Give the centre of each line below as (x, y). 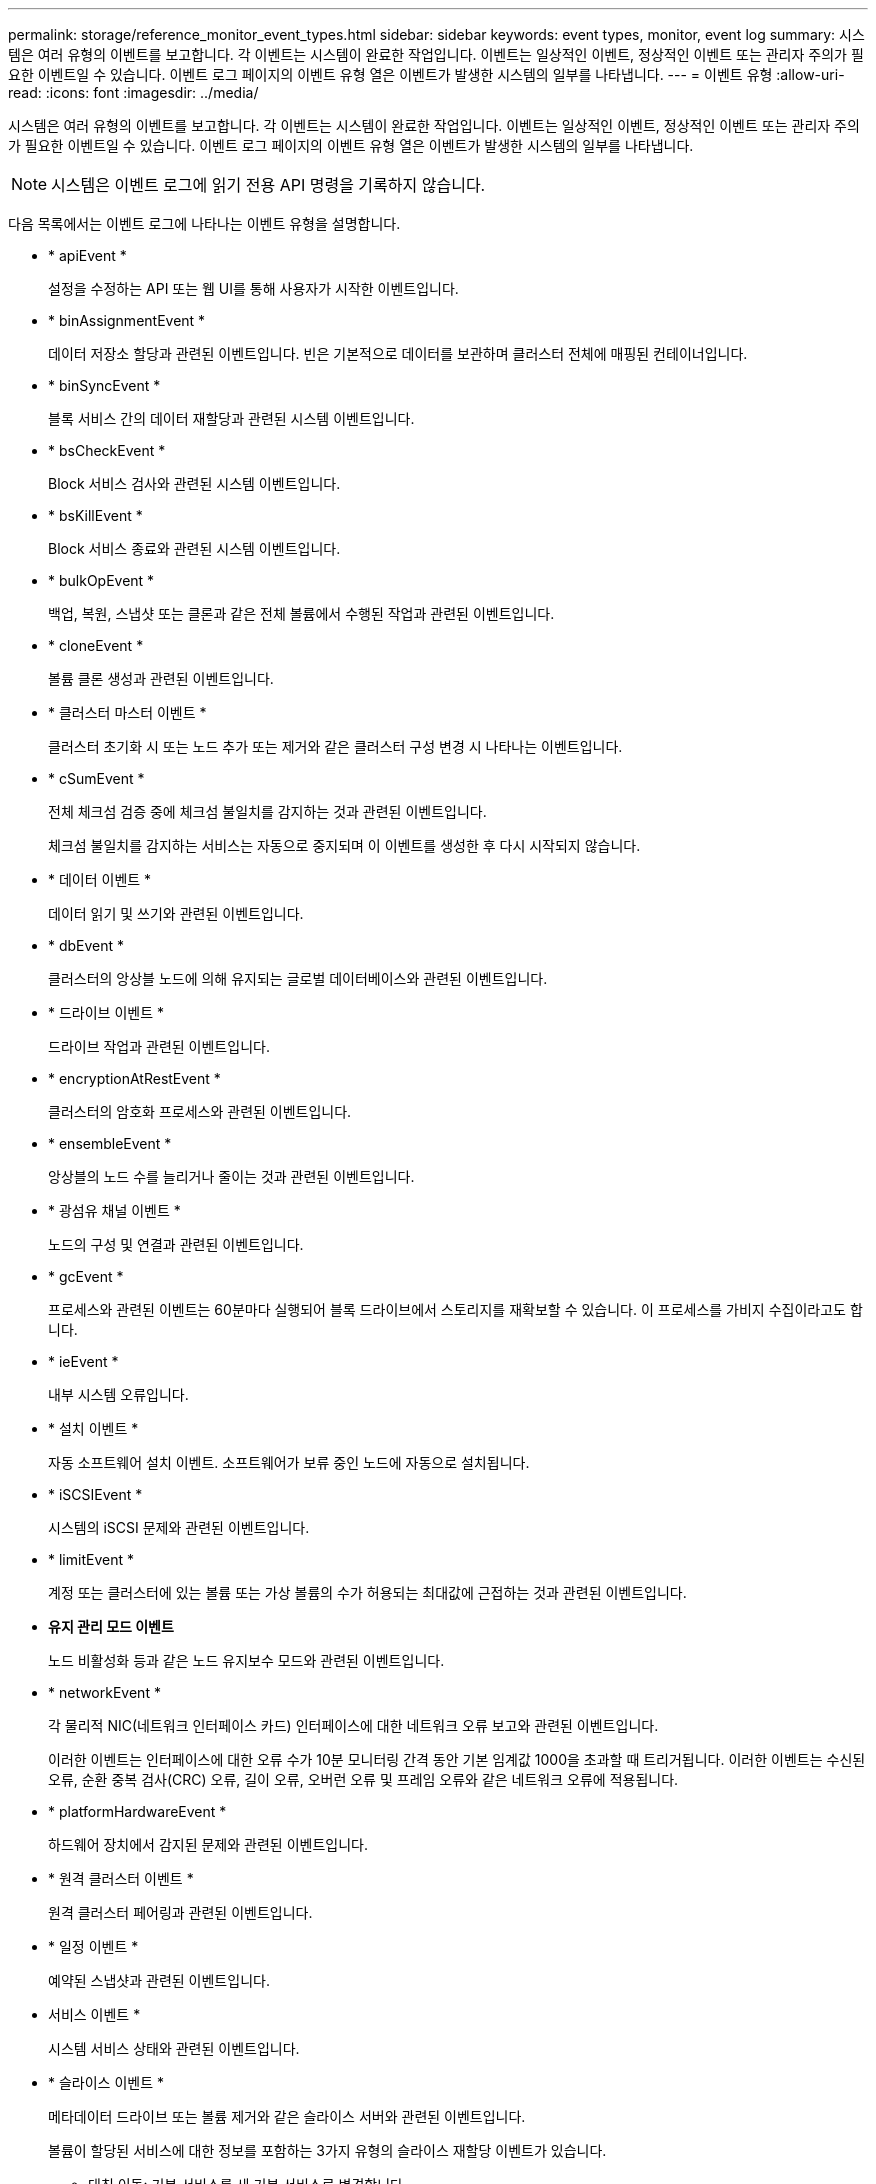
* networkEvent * (104, 1692)
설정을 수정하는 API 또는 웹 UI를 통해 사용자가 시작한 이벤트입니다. (253, 288)
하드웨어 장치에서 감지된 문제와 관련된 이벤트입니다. (208, 1844)
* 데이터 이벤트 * (100, 879)
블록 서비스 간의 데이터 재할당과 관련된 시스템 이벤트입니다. (231, 418)
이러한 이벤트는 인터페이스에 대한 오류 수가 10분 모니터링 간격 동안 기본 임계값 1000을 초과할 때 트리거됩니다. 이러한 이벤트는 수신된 (457, 1759)
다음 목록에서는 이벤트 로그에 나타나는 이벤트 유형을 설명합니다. (204, 223)
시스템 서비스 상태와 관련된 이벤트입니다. (174, 2048)
